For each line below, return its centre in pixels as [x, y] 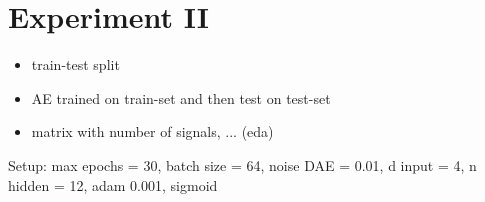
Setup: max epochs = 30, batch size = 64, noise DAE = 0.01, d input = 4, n [242, 164]
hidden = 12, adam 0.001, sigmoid [113, 184]
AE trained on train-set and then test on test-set [181, 97]
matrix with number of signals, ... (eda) [152, 131]
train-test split [75, 64]
